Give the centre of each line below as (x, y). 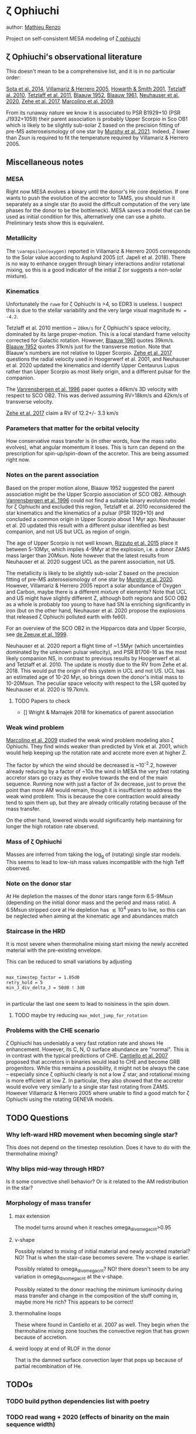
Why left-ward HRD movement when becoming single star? (92, 1134)
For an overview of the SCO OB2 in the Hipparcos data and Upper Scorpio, (96, 628)
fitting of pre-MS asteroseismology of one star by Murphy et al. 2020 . (90, 579)
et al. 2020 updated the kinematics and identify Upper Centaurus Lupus (93, 365)
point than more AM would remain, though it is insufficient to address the (94, 790)
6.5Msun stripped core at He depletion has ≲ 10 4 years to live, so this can (96, 909)
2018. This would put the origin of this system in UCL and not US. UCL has (96, 670)
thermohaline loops (38, 1313)
